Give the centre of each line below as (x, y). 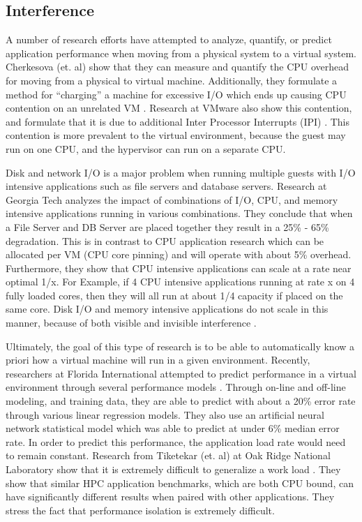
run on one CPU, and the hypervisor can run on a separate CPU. (146, 148)
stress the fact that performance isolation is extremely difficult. (140, 510)
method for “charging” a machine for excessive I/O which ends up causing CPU (176, 94)
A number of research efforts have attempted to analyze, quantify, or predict (169, 39)
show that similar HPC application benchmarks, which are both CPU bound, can (180, 483)
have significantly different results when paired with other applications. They (170, 497)
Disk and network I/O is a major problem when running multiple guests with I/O (181, 172)
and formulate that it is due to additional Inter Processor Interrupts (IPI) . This (178, 121)
